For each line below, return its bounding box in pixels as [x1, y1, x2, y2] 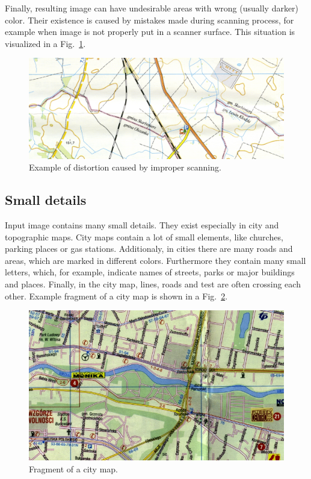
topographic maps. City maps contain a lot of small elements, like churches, [5, 230, 283, 243]
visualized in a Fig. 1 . [5, 37, 86, 49]
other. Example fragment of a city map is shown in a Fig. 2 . [5, 289, 228, 302]
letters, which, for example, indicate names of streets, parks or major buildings [5, 266, 295, 278]
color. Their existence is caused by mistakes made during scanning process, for [5, 13, 294, 26]
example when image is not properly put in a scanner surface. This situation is [5, 25, 295, 38]
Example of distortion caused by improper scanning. [29, 161, 221, 174]
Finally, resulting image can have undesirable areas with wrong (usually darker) [5, 2, 299, 14]
